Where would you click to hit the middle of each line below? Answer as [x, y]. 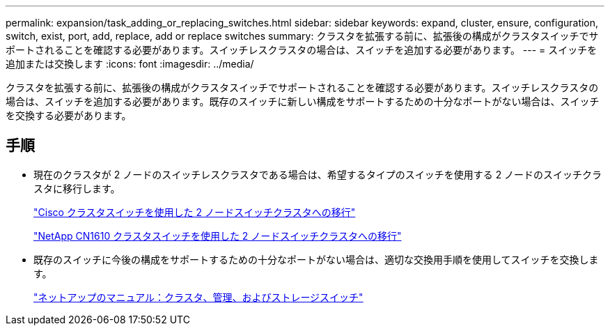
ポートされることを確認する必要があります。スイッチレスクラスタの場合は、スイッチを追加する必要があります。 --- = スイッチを [302, 50]
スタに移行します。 [77, 188]
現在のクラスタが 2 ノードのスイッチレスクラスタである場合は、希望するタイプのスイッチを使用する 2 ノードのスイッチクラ [318, 174]
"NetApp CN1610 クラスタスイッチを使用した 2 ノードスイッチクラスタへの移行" [218, 236]
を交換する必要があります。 [69, 115]
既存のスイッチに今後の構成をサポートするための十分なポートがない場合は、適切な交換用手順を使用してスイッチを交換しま [316, 259]
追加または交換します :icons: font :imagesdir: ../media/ [130, 64]
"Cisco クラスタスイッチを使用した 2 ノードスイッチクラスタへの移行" [195, 212]
